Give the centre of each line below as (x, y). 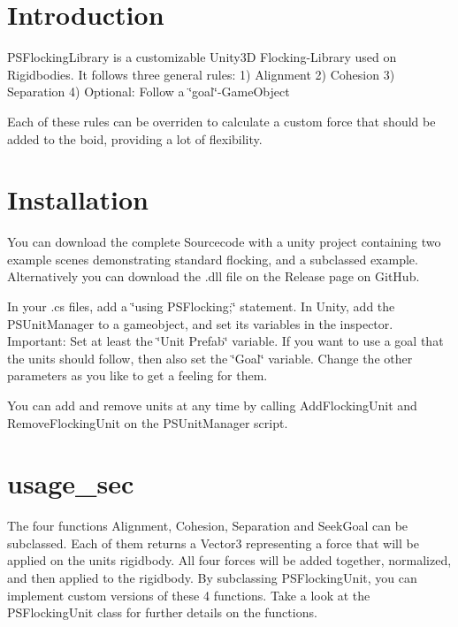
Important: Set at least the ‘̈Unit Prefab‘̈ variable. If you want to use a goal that (225, 341)
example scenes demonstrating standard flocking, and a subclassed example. (213, 259)
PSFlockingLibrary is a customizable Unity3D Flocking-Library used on (202, 57)
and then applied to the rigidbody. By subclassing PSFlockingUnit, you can (212, 578)
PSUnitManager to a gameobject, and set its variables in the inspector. (200, 323)
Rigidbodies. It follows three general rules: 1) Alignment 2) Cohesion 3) (201, 74)
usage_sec (71, 483)
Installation (78, 199)
